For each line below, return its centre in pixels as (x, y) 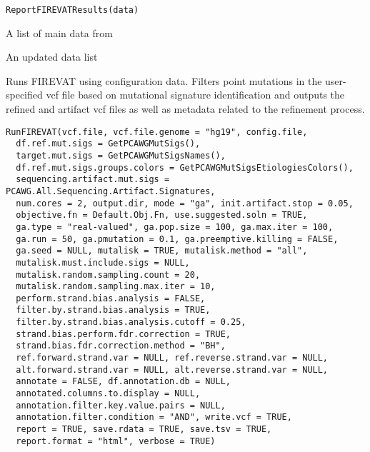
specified (24, 95)
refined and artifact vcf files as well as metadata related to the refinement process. (185, 109)
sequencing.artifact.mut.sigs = (93, 180)
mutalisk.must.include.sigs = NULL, (103, 262)
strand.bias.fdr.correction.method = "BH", (121, 346)
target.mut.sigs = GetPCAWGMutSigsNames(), (121, 155)
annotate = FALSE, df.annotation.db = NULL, (123, 382)
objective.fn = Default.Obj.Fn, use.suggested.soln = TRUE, (162, 215)
